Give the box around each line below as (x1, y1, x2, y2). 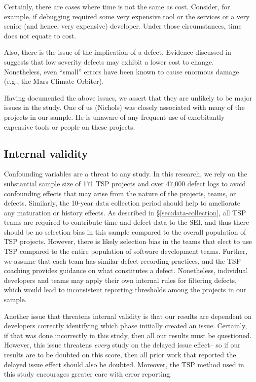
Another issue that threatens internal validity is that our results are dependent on (4, 311, 252, 321)
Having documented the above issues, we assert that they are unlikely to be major (4, 92, 253, 103)
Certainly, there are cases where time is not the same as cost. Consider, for (4, 1, 230, 11)
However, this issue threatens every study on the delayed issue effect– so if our (4, 340, 241, 350)
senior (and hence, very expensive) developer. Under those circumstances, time (4, 21, 242, 31)
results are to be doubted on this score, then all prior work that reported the (4, 349, 236, 360)
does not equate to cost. (4, 30, 76, 40)
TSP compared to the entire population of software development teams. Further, (4, 246, 248, 256)
